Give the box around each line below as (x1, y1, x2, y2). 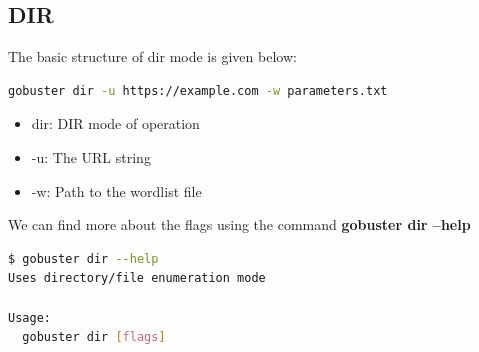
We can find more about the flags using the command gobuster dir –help (8, 214, 471, 235)
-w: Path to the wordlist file (31, 180, 202, 201)
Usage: (8, 310, 51, 325)
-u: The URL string (31, 146, 151, 167)
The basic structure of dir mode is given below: (8, 46, 297, 67)
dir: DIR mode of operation (31, 113, 200, 134)
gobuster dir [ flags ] (22, 330, 166, 345)
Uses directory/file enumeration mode (8, 271, 266, 286)
